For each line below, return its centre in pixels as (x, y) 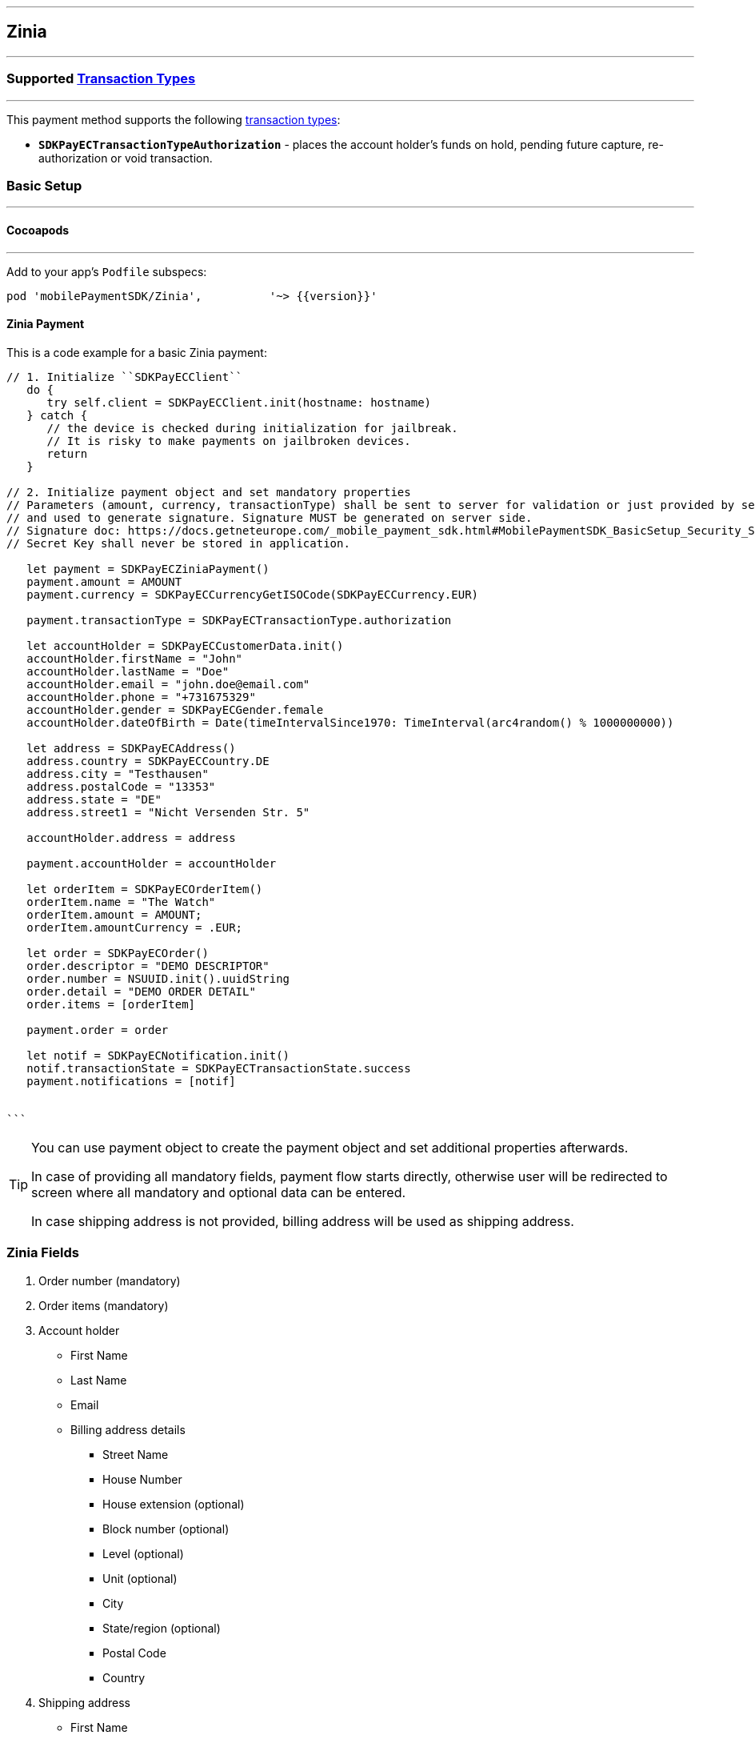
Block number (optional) (166, 1529)
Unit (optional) (140, 1578)
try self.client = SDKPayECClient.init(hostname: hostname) (239, 402)
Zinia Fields (43, 1253)
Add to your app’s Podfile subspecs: (107, 271)
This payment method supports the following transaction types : (174, 119)
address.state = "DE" (94, 799)
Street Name (136, 1454)
